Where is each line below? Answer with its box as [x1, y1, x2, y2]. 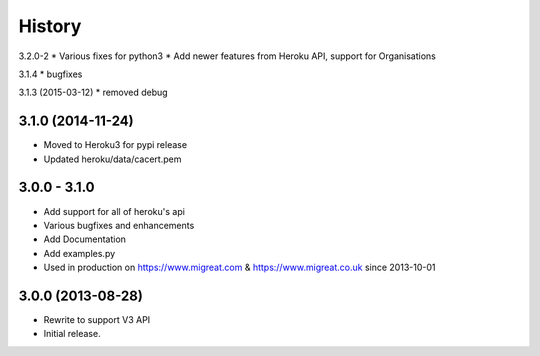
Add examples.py [43, 247, 116, 259]
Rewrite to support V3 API [43, 314, 151, 325]
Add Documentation [43, 233, 127, 245]
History [18, 15, 82, 37]
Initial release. [43, 328, 101, 340]
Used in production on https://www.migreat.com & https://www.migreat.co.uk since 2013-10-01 [43, 261, 436, 274]
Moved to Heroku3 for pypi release [43, 139, 188, 151]
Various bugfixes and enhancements [43, 219, 195, 231]
